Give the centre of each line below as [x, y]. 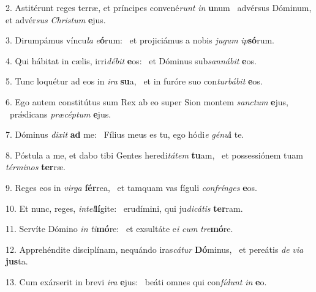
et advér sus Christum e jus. [56, 19]
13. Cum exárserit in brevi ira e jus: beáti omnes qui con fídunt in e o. [136, 281]
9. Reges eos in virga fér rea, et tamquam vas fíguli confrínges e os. [131, 187]
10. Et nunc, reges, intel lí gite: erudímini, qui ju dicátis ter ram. [124, 208]
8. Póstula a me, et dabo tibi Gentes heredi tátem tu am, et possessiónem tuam [154, 155]
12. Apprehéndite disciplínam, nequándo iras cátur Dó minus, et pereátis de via [155, 249]
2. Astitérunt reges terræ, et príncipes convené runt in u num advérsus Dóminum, [159, 7]
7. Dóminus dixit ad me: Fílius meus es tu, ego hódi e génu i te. [125, 134]
